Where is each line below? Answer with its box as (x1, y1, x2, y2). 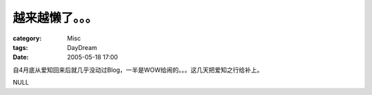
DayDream (67, 43, 98, 51)
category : (12, 34, 42, 42)
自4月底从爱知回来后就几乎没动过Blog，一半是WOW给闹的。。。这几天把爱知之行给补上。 (12, 66, 263, 74)
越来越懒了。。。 (12, 10, 98, 25)
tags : (12, 43, 28, 51)
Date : (12, 53, 29, 62)
